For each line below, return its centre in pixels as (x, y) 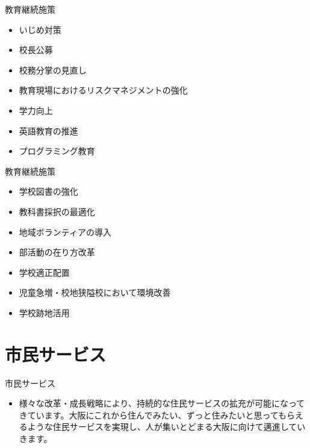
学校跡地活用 (44, 312)
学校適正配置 (44, 272)
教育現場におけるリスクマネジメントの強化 (103, 90)
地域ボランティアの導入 (65, 232)
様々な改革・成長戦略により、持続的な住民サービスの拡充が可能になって (162, 403)
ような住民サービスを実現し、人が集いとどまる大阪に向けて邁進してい (166, 427)
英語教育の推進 (48, 130)
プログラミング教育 (57, 151)
